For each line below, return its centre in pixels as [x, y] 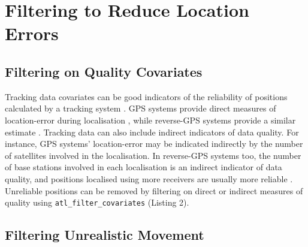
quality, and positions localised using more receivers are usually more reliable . [149, 178]
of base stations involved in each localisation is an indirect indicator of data [144, 167]
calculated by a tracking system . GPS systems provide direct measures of [141, 108]
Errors [32, 33]
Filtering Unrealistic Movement [105, 235]
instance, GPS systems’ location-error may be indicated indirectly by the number [154, 144]
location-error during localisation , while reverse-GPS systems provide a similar [150, 120]
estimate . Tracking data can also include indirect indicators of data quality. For [152, 132]
